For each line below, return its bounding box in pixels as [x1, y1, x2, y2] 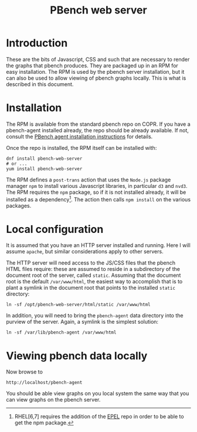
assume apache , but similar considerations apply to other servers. [6, 248, 164, 255]
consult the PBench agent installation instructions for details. [6, 133, 153, 140]
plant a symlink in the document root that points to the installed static [6, 284, 176, 292]
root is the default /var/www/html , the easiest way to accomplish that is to [6, 278, 183, 285]
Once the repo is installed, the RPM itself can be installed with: [6, 144, 157, 151]
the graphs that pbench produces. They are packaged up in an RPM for [6, 62, 179, 69]
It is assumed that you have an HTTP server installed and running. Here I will [6, 242, 191, 249]
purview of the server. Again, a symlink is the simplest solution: [6, 318, 159, 325]
